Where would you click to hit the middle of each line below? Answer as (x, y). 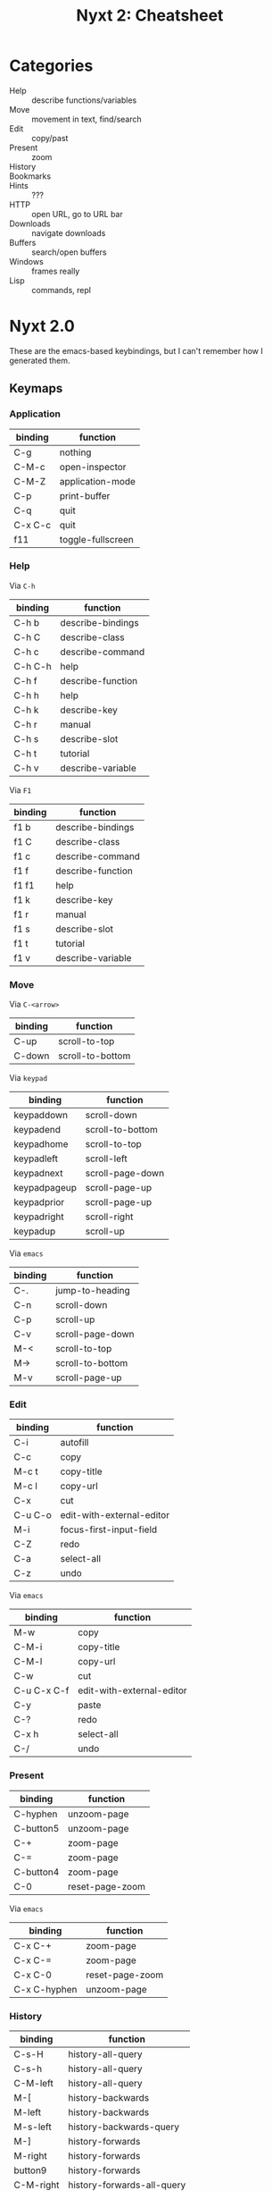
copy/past (50, 138)
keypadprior (39, 1202)
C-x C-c (33, 525)
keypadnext (38, 1174)
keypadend (37, 1130)
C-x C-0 (33, 1975)
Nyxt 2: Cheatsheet (150, 16)
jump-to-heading (93, 1291)
